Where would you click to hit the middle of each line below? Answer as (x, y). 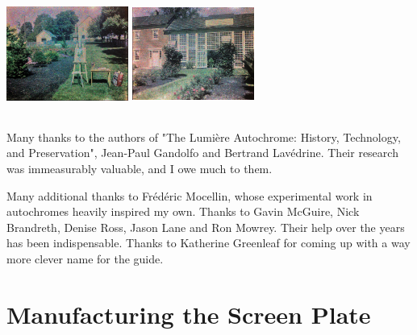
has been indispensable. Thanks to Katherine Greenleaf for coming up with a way (208, 243)
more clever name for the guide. (85, 258)
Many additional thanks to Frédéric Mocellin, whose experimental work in (190, 195)
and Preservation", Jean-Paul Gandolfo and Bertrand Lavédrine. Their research (202, 153)
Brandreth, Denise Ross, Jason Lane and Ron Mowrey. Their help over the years (206, 227)
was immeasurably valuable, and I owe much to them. (140, 168)
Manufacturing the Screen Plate (189, 314)
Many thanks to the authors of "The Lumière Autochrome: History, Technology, (204, 136)
